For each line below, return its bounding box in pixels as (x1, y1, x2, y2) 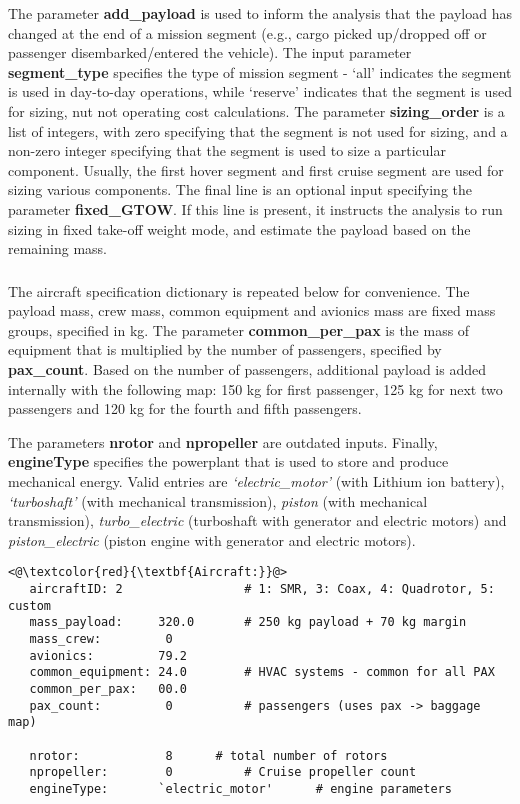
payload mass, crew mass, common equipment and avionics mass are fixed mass (8, 300, 496, 321)
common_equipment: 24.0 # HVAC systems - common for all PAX (29, 665, 495, 680)
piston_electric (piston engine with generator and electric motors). (8, 529, 416, 550)
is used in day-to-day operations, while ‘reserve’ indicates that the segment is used (8, 81, 512, 102)
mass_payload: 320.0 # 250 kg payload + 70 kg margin (29, 615, 467, 630)
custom (8, 598, 51, 613)
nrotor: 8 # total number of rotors (29, 748, 388, 763)
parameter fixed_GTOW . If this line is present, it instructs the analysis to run (8, 198, 503, 219)
